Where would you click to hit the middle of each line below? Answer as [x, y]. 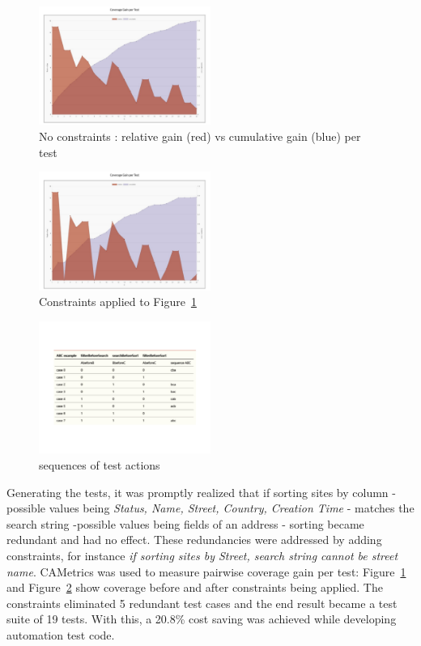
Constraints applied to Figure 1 [118, 302]
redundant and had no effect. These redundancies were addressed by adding [194, 540]
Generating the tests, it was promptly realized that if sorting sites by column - [201, 492]
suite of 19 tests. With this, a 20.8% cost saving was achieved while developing [202, 619]
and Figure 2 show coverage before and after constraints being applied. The [195, 587]
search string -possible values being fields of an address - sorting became [185, 523]
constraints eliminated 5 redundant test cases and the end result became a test [202, 603]
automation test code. [61, 634]
